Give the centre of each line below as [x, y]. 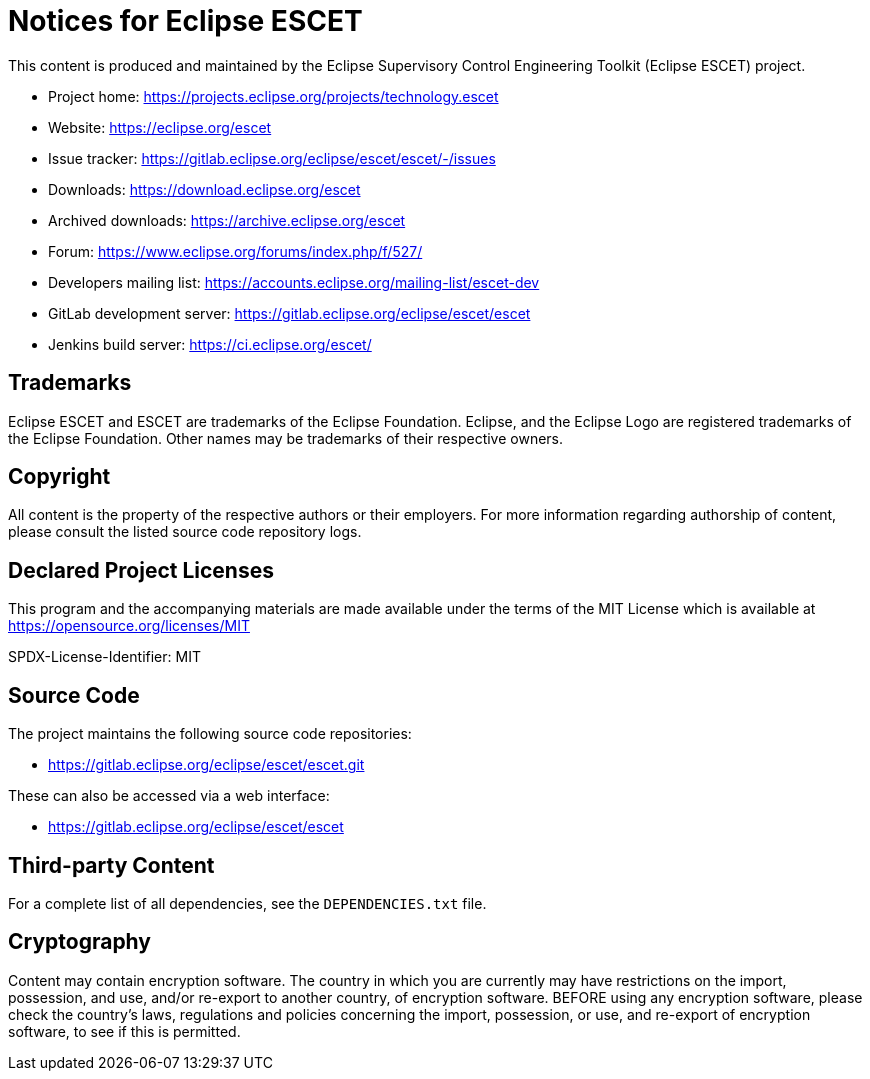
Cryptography [79, 942]
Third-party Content [111, 865]
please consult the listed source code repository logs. [185, 532]
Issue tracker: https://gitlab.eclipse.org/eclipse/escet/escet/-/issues [272, 158]
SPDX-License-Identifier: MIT [104, 657]
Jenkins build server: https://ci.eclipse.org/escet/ [210, 344]
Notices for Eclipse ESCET [185, 21]
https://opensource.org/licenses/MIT [129, 626]
